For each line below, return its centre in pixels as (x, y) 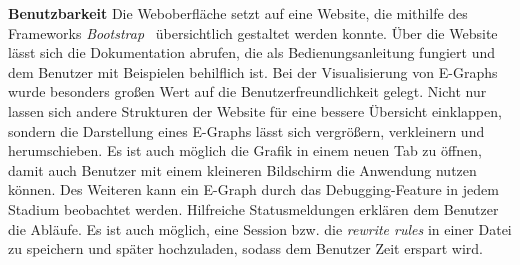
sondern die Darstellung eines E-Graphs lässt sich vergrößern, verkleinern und (246, 130)
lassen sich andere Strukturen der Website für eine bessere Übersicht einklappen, (255, 110)
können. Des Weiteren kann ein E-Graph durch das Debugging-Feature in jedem (253, 189)
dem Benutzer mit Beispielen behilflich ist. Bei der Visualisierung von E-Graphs (253, 71)
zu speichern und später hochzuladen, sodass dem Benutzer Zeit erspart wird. (245, 248)
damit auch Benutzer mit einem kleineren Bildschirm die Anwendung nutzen (242, 169)
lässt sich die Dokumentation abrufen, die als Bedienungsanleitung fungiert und (252, 52)
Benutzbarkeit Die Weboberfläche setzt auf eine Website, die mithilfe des (238, 13)
